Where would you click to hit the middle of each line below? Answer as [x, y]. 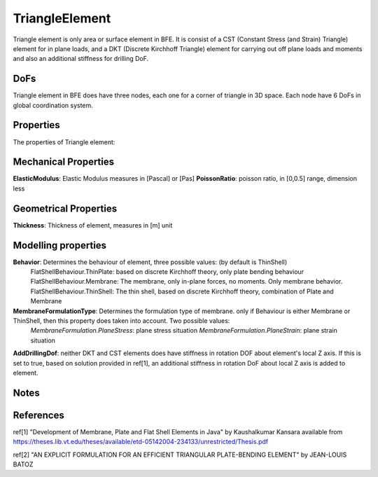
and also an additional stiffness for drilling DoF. [81, 59]
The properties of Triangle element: [64, 142]
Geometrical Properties [65, 208]
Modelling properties [60, 245]
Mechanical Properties [64, 162]
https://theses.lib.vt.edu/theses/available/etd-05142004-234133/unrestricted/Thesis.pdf [141, 442]
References [38, 415]
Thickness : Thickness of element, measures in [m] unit [93, 225]
